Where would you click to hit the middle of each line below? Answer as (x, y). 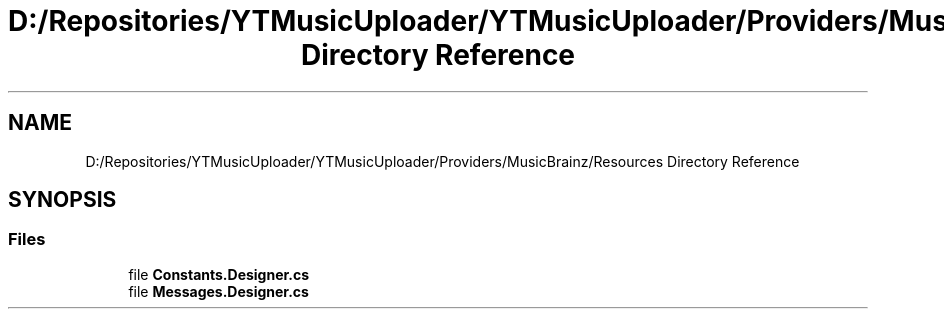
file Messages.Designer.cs (218, 291)
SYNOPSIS (62, 200)
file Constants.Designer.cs (219, 274)
